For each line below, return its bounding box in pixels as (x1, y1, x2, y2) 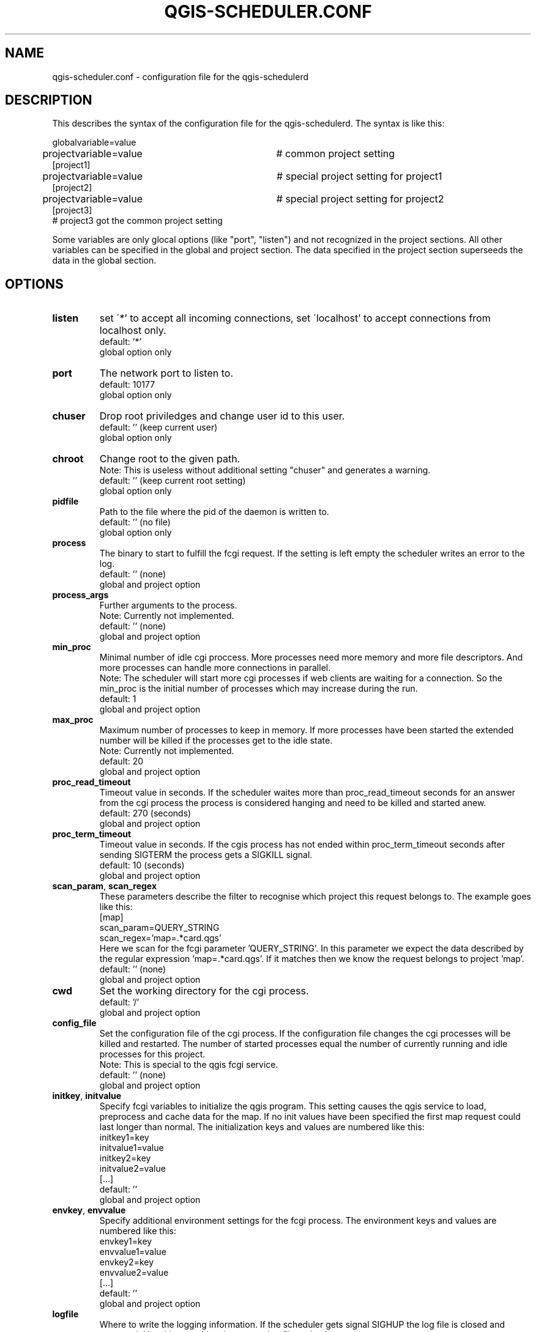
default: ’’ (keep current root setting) (99, 475, 246, 486)
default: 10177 (99, 379, 155, 390)
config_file (52, 1018, 97, 1029)
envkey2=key (99, 1257, 154, 1268)
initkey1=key (99, 1132, 149, 1143)
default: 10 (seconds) (99, 860, 185, 871)
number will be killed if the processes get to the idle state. (99, 735, 333, 746)
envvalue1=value (99, 1246, 166, 1257)
